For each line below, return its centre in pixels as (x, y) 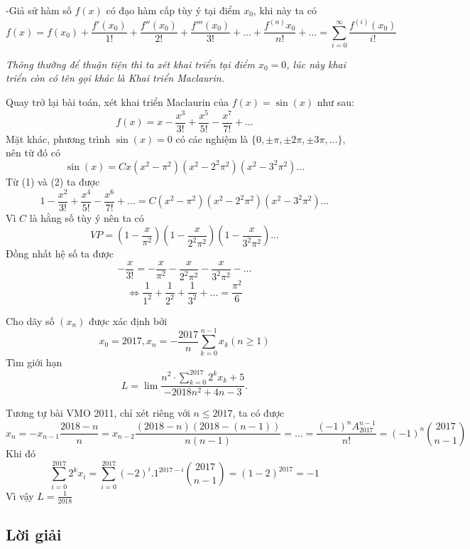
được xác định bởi (128, 320)
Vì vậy (20, 495)
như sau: (335, 102)
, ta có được (258, 413)
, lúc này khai (316, 64)
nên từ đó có (33, 153)
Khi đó (21, 453)
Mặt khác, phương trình (58, 138)
